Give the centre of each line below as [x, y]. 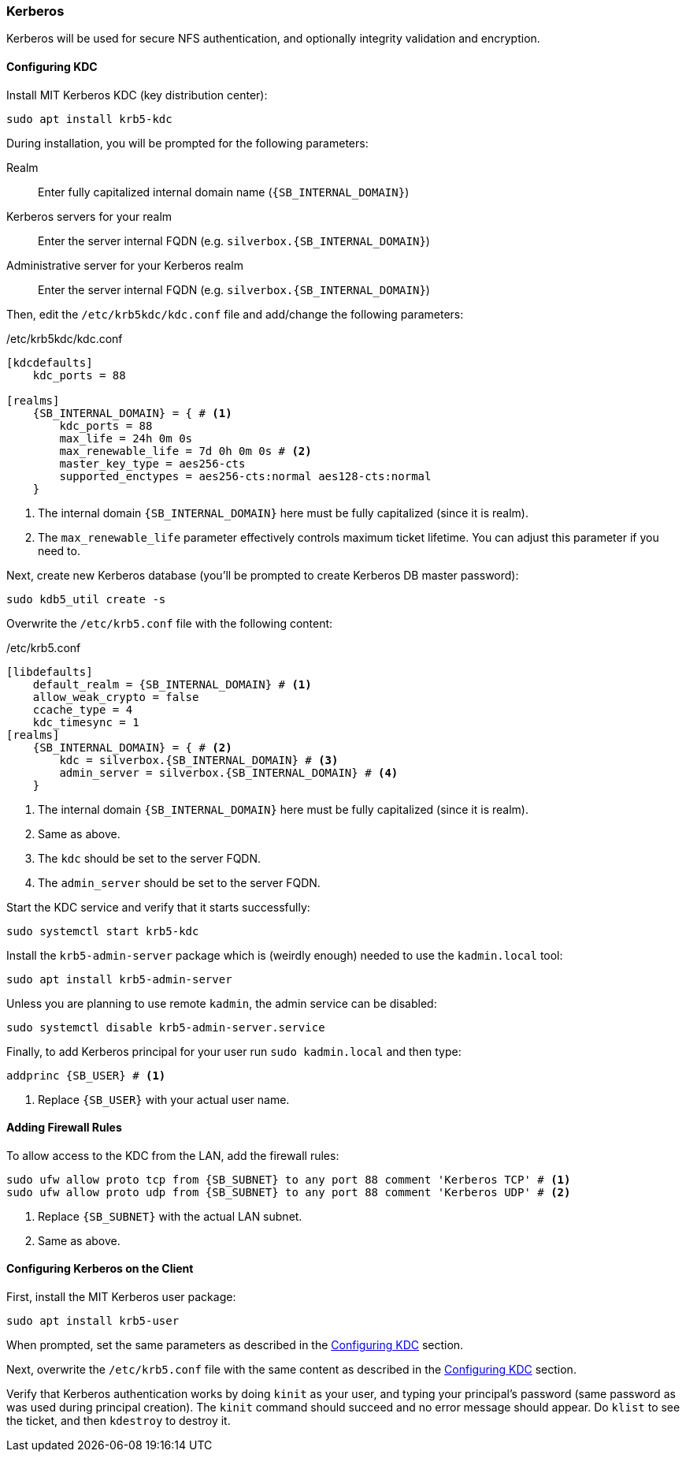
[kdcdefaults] [50, 362]
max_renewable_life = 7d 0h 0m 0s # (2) [185, 451]
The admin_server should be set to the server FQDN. [179, 882]
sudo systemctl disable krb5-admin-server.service [166, 1027]
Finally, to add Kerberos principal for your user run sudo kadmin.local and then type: [234, 1051]
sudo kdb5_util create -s [86, 599]
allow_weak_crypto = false [116, 697]
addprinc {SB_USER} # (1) [86, 1075]
